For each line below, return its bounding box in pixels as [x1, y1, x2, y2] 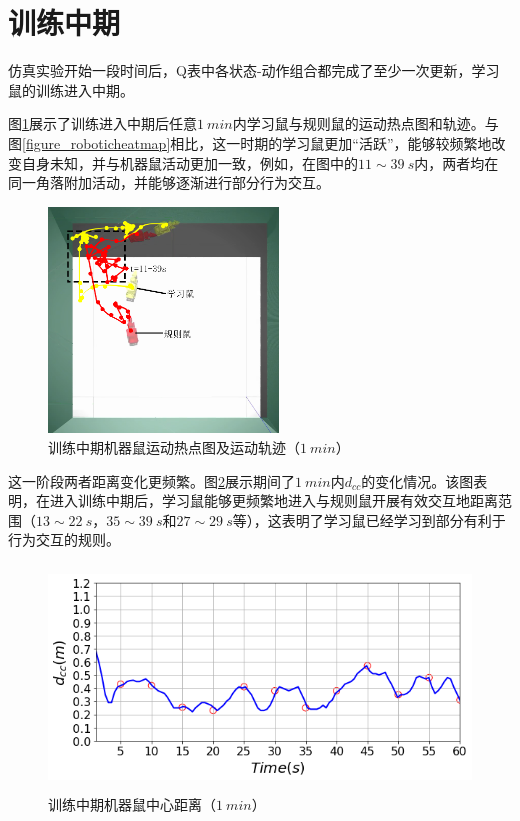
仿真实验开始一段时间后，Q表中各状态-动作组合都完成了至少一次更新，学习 [8, 60, 500, 81]
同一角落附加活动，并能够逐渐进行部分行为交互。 [8, 172, 330, 193]
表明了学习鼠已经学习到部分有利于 [281, 509, 506, 530]
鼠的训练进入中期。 [8, 79, 134, 100]
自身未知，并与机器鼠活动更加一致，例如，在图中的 [21, 152, 358, 173]
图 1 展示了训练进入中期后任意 [8, 113, 197, 134]
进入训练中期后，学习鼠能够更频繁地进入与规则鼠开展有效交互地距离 [49, 490, 498, 511]
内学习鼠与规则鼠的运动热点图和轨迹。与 [232, 113, 499, 134]
